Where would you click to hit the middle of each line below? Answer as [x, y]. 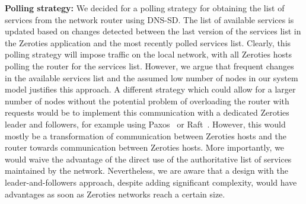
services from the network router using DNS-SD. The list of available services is [149, 19]
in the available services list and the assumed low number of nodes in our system [152, 77]
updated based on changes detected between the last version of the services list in [153, 31]
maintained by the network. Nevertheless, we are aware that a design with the [146, 170]
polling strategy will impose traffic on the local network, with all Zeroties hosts [148, 54]
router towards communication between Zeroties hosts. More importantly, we [145, 147]
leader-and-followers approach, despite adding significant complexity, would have [151, 182]
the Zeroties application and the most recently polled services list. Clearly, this [148, 42]
